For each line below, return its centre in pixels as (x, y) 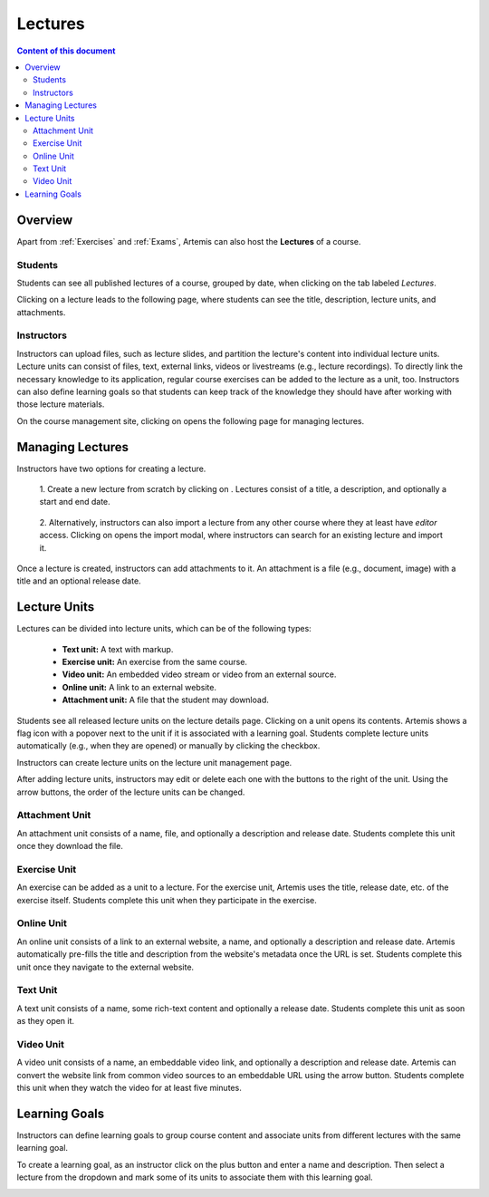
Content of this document (66, 51)
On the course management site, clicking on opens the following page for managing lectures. (191, 420)
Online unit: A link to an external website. (139, 687)
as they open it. (46, 1021)
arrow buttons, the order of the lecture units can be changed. (131, 792)
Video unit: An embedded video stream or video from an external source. (199, 674)
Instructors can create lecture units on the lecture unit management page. (154, 762)
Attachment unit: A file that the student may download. (165, 700)
